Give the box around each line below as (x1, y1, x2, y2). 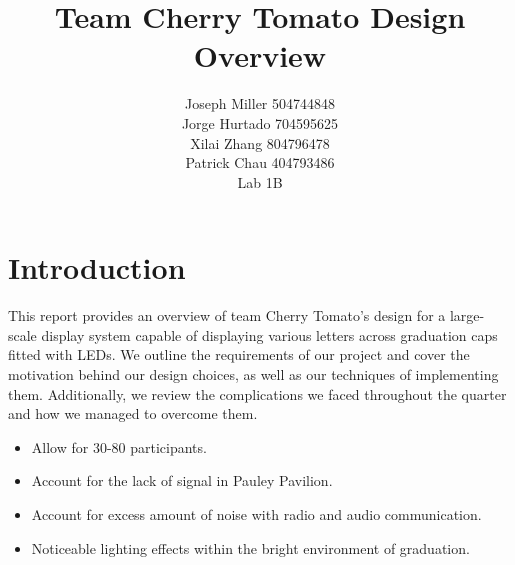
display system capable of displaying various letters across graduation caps (41, 324, 498, 345)
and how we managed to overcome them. (8, 403, 258, 424)
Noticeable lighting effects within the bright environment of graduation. (31, 537, 470, 558)
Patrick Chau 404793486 (185, 152, 335, 173)
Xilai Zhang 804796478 (190, 132, 330, 153)
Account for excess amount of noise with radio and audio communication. (31, 503, 482, 524)
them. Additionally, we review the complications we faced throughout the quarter (8, 383, 507, 404)
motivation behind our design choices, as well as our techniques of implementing (8, 364, 499, 384)
